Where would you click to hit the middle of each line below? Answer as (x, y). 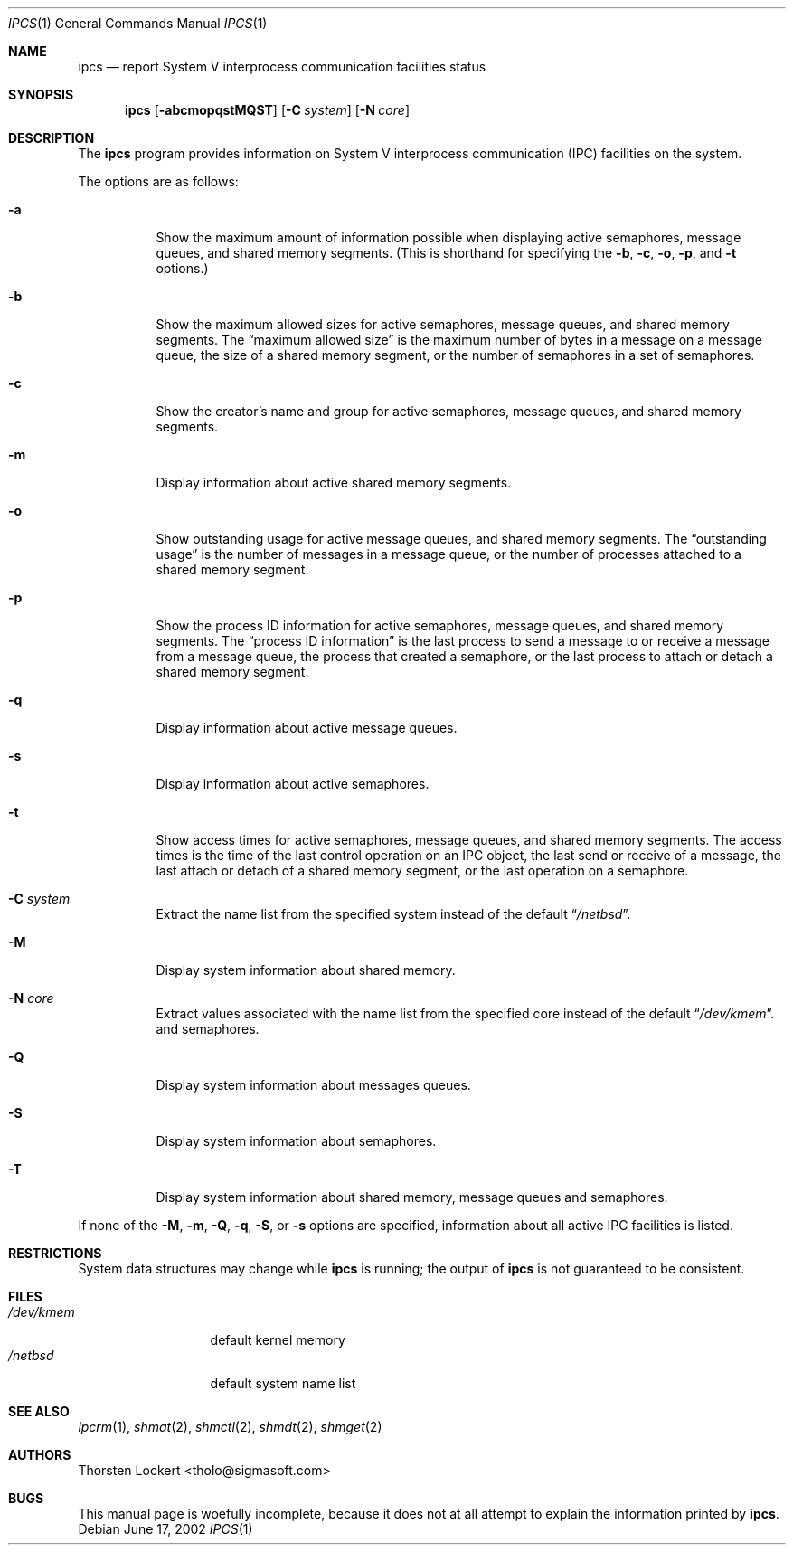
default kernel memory (278, 1340)
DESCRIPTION (52, 138)
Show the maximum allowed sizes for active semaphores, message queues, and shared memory (443, 324)
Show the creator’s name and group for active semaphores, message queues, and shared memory (448, 411)
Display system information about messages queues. (313, 1085)
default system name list (283, 1383)
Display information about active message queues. (307, 728)
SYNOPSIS (41, 95)
